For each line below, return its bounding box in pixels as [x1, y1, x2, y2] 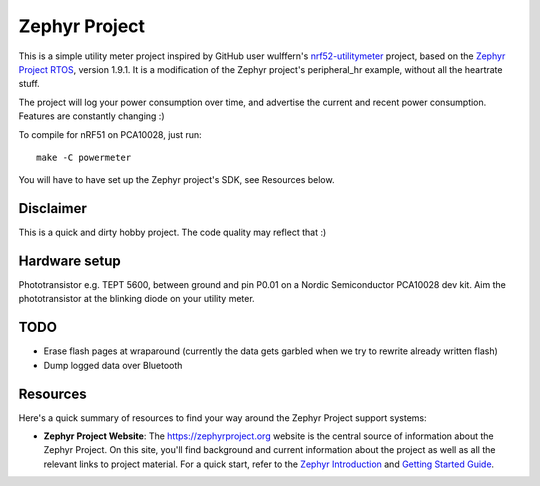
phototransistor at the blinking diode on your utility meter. [18, 293, 255, 305]
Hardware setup [18, 253, 121, 269]
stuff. [18, 78, 40, 90]
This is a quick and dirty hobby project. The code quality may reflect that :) [18, 226, 327, 239]
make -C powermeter [36, 151, 132, 163]
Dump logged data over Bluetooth [43, 359, 183, 371]
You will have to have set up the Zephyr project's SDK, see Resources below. [18, 174, 335, 186]
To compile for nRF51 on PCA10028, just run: [18, 128, 202, 140]
